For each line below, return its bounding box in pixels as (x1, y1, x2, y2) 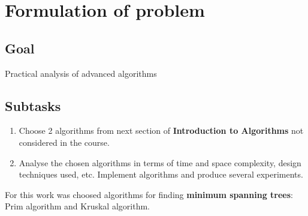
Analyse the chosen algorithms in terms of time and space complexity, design (19, 156, 301, 169)
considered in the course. (19, 136, 110, 148)
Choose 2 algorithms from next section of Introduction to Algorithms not (19, 124, 304, 137)
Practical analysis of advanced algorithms (5, 67, 157, 79)
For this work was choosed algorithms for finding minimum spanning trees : (5, 188, 293, 200)
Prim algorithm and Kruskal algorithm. (5, 200, 150, 212)
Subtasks (5, 96, 61, 115)
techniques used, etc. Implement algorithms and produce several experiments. (19, 168, 303, 181)
